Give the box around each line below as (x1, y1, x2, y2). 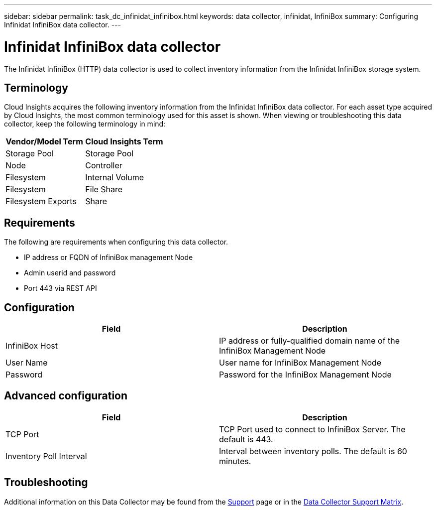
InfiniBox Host (5, 341, 58, 351)
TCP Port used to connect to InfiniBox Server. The (219, 424, 406, 434)
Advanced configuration (4, 389, 128, 402)
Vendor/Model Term (5, 136, 83, 147)
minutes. (219, 456, 251, 466)
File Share (85, 184, 123, 195)
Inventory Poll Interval (5, 451, 87, 461)
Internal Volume (85, 172, 144, 183)
